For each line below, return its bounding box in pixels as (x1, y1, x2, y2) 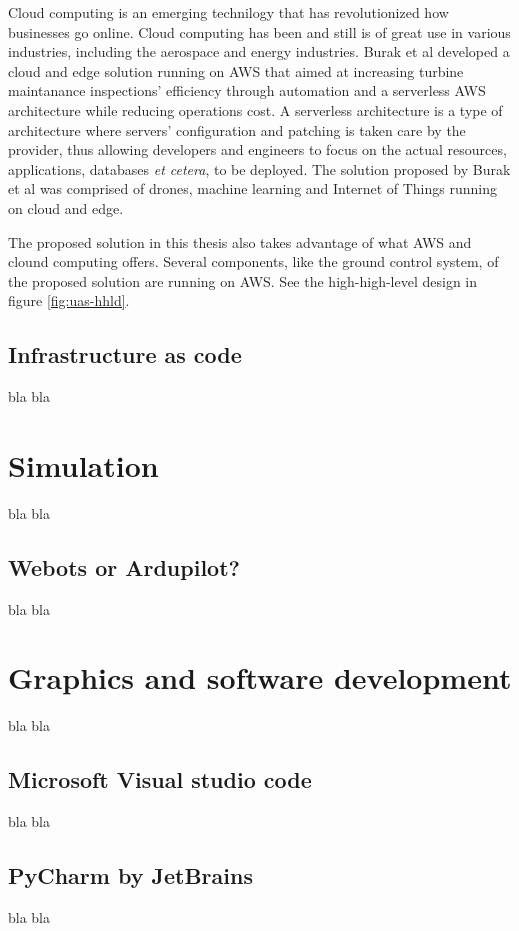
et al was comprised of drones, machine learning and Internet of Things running (8, 178, 497, 199)
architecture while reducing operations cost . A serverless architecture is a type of (8, 99, 503, 120)
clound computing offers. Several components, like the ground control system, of (8, 251, 499, 272)
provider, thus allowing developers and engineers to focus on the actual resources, (8, 139, 507, 160)
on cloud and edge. (8, 197, 124, 218)
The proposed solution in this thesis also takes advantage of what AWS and (8, 231, 472, 252)
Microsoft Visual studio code (8, 764, 312, 795)
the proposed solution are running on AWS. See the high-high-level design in (8, 270, 478, 291)
